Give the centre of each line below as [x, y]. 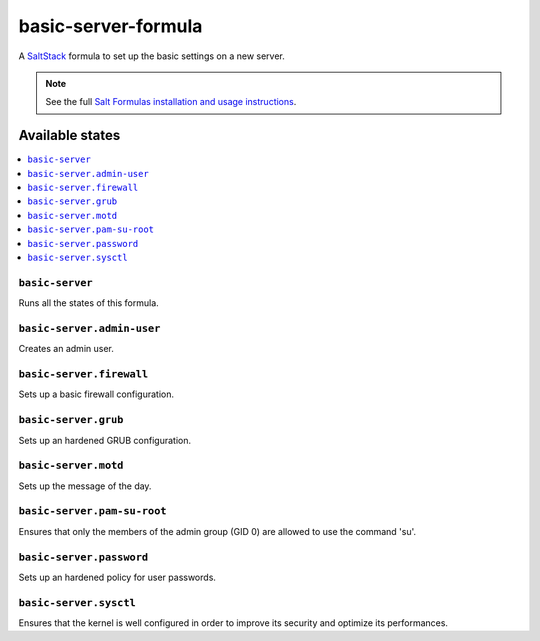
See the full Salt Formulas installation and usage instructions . [171, 102]
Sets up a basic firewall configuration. [96, 394]
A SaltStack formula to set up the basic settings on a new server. [151, 56]
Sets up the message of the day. [85, 486]
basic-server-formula [110, 26]
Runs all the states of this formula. [88, 303]
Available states [69, 135]
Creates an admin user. [66, 349]
